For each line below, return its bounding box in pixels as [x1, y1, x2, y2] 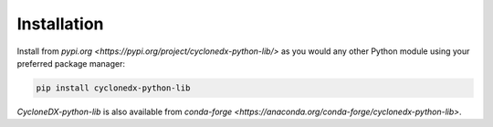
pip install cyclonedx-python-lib [36, 82, 191, 93]
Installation [16, 14, 104, 34]
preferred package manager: [16, 58, 126, 69]
